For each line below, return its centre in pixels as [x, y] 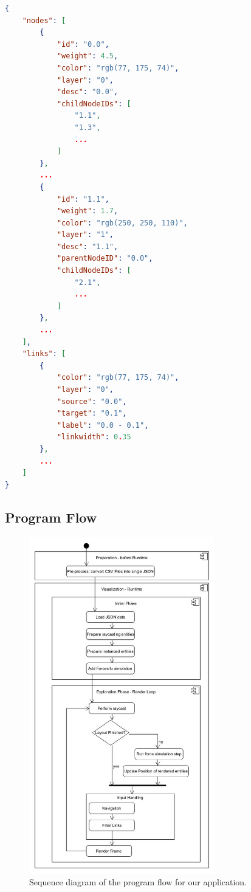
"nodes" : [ [44, 20]
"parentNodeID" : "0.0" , [105, 259]
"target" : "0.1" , [92, 413]
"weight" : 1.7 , [88, 211]
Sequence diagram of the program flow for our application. [138, 882]
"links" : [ [44, 354]
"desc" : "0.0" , [88, 92]
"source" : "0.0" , [92, 401]
